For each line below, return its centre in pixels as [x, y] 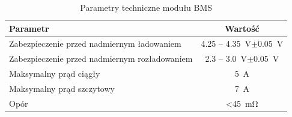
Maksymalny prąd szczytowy [62, 88]
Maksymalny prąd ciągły [55, 73]
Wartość [242, 28]
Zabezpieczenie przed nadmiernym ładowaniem [95, 43]
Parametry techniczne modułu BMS [146, 7]
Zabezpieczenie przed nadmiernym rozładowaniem [101, 58]
